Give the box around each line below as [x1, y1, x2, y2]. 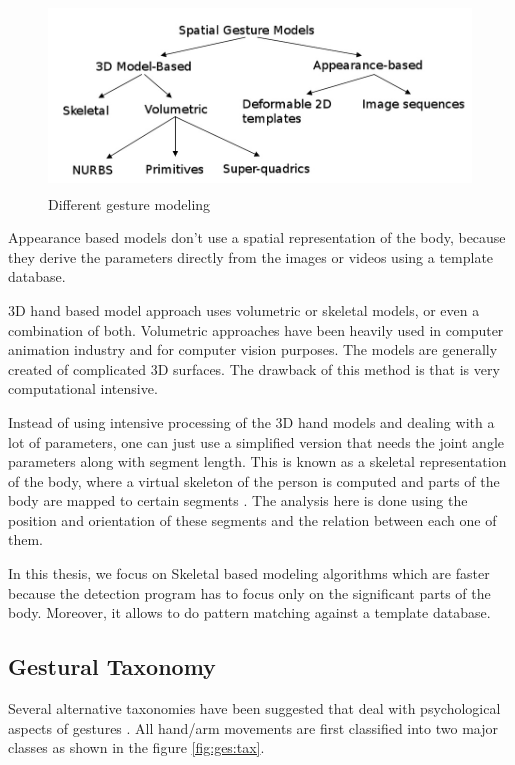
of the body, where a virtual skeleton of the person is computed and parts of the [8, 470, 500, 491]
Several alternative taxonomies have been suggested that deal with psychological [8, 698, 501, 719]
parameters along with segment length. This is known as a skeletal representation [8, 451, 507, 472]
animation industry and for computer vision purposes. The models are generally [8, 339, 498, 360]
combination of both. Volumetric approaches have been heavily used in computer [8, 319, 504, 340]
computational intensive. [8, 378, 158, 399]
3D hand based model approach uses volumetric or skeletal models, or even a [8, 299, 480, 320]
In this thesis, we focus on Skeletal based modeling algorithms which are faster [8, 563, 490, 584]
